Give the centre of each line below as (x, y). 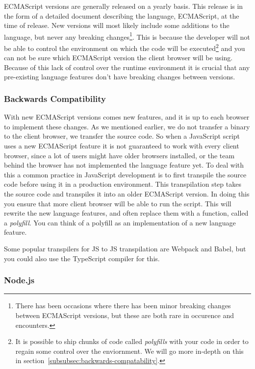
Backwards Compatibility (55, 98)
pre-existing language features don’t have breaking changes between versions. (120, 77)
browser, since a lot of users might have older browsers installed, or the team (119, 155)
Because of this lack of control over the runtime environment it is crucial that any (127, 67)
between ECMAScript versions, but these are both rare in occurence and (125, 315)
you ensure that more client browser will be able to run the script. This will (118, 203)
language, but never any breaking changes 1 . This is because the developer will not (127, 36)
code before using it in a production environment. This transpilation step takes (123, 184)
